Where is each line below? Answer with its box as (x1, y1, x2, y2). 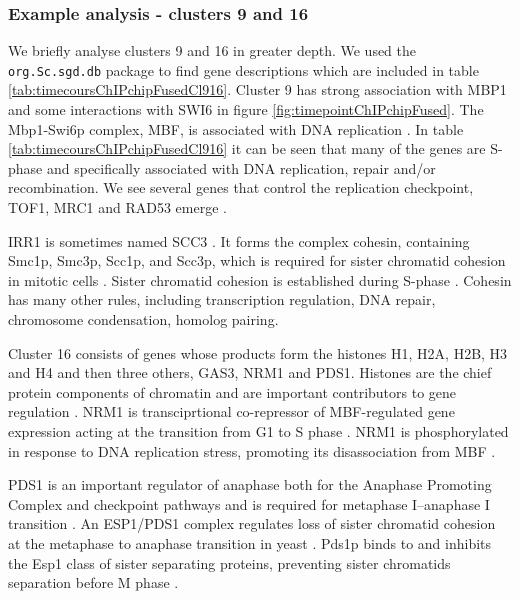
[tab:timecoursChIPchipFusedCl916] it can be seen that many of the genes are (8, 138, 486, 159)
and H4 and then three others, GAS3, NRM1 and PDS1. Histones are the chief (8, 362, 492, 383)
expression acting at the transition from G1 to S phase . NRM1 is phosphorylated (8, 420, 509, 441)
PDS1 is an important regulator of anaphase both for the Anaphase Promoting (8, 474, 492, 495)
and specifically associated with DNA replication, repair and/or (46, 157, 436, 178)
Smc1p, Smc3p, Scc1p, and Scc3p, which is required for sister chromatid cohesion (8, 250, 506, 271)
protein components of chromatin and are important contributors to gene (8, 381, 457, 402)
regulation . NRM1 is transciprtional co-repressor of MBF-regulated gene (8, 401, 455, 422)
